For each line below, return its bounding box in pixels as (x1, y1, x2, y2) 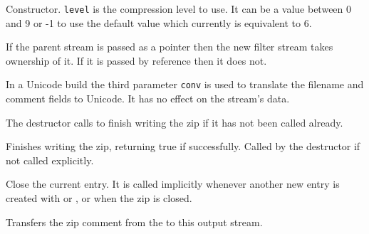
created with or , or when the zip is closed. (6, 191, 192, 206)
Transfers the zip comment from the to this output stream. (6, 214, 263, 229)
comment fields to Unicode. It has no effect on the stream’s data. (6, 91, 290, 106)
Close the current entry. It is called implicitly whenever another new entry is (6, 176, 340, 191)
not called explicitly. (6, 152, 94, 167)
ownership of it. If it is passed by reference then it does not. (6, 53, 267, 68)
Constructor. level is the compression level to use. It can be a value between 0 (6, 1, 352, 16)
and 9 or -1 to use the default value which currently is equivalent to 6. (6, 15, 312, 30)
